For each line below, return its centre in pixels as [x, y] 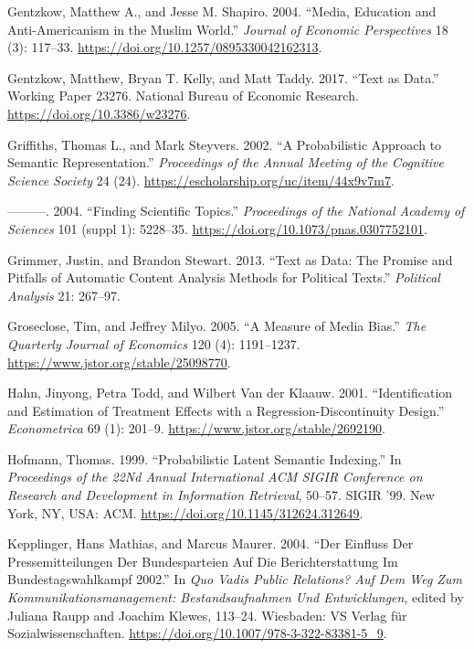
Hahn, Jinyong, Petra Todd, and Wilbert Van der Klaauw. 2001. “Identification [230, 393]
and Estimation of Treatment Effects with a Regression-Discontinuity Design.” [226, 410]
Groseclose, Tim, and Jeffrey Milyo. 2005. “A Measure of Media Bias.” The [217, 326]
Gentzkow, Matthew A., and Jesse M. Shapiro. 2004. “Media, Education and [222, 11]
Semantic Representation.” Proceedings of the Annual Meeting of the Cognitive [226, 162]
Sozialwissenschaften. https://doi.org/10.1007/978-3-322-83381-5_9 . [197, 633]
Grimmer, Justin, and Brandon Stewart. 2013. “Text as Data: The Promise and [230, 259]
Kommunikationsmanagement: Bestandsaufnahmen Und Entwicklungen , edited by [236, 597]
